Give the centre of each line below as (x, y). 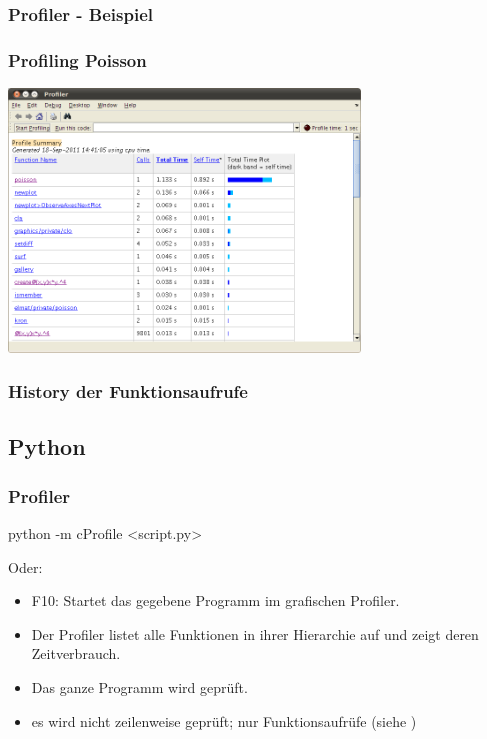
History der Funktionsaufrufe (128, 391)
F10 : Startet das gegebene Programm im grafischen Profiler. (215, 600)
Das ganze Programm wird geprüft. (139, 687)
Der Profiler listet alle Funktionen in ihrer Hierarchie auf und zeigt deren (255, 633)
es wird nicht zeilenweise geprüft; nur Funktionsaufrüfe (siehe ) (224, 720)
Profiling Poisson (77, 59)
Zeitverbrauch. (76, 653)
